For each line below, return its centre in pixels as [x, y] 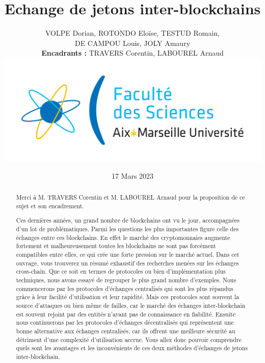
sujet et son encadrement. [50, 205]
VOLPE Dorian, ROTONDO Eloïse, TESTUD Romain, [132, 33]
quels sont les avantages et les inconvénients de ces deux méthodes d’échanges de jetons [132, 348]
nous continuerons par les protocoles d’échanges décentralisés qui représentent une [125, 322]
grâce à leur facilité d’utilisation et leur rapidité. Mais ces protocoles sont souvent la [128, 297]
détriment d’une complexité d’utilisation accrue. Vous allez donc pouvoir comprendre [129, 339]
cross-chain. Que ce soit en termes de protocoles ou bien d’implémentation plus [121, 271]
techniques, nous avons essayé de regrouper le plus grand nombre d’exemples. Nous [126, 280]
